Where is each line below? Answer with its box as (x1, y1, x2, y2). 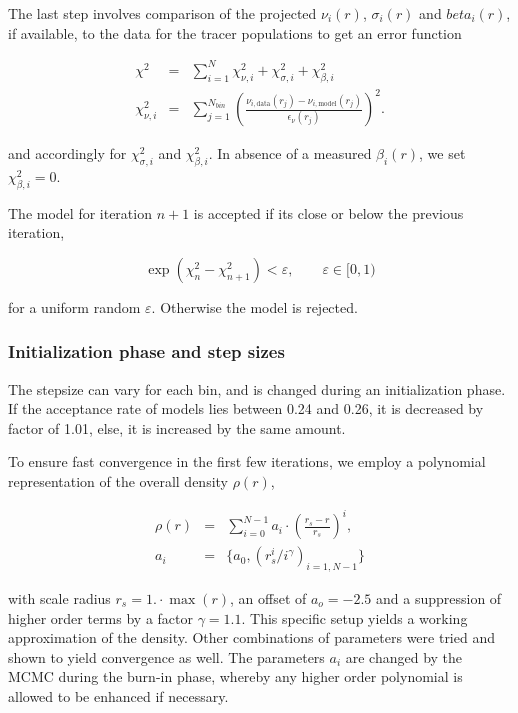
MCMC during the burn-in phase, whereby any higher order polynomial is (8, 666, 463, 687)
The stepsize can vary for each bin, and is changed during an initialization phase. (8, 378, 506, 399)
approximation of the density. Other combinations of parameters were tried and (8, 627, 495, 648)
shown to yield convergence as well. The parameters (8, 646, 325, 667)
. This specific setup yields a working (241, 607, 468, 628)
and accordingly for (8, 143, 127, 164)
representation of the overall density (8, 471, 228, 492)
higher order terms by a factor (8, 607, 193, 628)
